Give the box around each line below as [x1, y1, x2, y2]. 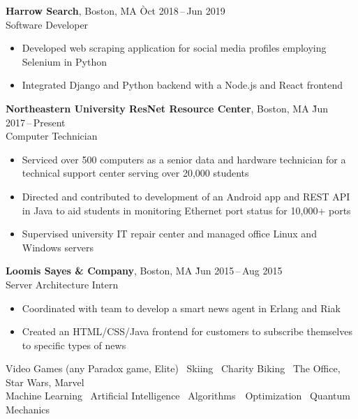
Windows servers [22, 240, 94, 254]
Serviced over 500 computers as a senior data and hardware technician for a [22, 152, 346, 166]
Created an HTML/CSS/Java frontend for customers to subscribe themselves [22, 324, 352, 339]
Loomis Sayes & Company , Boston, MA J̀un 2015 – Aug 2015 [6, 263, 283, 278]
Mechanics [6, 402, 50, 417]
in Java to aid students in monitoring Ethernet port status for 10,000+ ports [22, 203, 351, 217]
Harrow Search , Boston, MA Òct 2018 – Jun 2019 [6, 3, 225, 17]
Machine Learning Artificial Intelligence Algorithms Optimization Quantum [6, 388, 350, 403]
